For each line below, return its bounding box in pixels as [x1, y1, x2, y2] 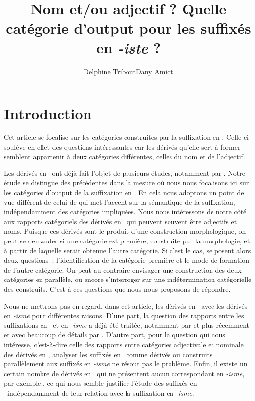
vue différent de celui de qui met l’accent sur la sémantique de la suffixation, [4, 197, 235, 207]
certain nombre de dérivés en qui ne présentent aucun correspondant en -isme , [4, 368, 245, 378]
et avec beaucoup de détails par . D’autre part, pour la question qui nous [4, 329, 225, 340]
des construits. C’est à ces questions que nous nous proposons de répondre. [4, 283, 231, 294]
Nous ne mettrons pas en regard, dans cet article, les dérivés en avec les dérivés [4, 300, 248, 311]
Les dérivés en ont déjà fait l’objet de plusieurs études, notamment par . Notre [4, 167, 246, 178]
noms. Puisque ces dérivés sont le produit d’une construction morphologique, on [4, 226, 246, 236]
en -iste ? [96, 37, 161, 58]
